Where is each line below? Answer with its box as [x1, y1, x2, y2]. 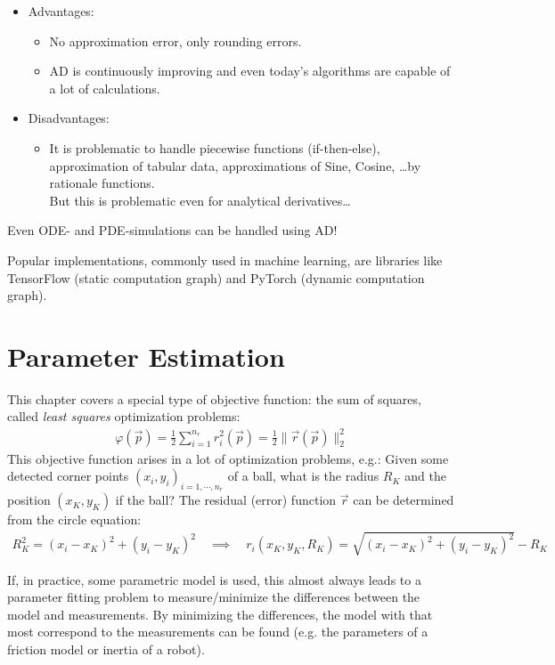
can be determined [353, 491, 454, 509]
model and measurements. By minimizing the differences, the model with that [7, 604, 433, 623]
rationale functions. [49, 174, 155, 192]
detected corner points [7, 466, 129, 485]
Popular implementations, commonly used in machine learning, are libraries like [7, 250, 443, 269]
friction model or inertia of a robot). [7, 639, 205, 658]
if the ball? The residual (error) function [115, 491, 337, 509]
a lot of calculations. [49, 78, 160, 97]
